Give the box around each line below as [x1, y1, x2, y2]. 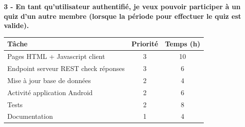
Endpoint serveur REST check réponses [7, 63, 125, 73]
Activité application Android [7, 87, 93, 97]
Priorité [131, 39, 158, 49]
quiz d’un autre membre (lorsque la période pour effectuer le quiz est [4, 11, 242, 21]
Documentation [7, 111, 53, 121]
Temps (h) [164, 39, 200, 49]
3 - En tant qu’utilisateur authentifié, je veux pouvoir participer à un [4, 1, 241, 11]
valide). [4, 20, 29, 30]
